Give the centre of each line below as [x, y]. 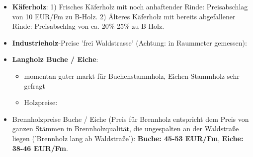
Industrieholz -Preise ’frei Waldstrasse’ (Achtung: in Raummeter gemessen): [129, 42]
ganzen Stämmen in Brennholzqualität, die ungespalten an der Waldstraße [126, 129]
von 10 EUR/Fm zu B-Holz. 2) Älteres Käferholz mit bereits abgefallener [124, 16]
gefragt [35, 85]
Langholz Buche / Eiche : [55, 59]
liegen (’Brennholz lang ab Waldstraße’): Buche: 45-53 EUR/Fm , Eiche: [128, 138]
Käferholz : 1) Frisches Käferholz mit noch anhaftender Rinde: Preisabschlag [130, 6]
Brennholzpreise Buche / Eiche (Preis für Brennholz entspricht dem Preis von [130, 119]
